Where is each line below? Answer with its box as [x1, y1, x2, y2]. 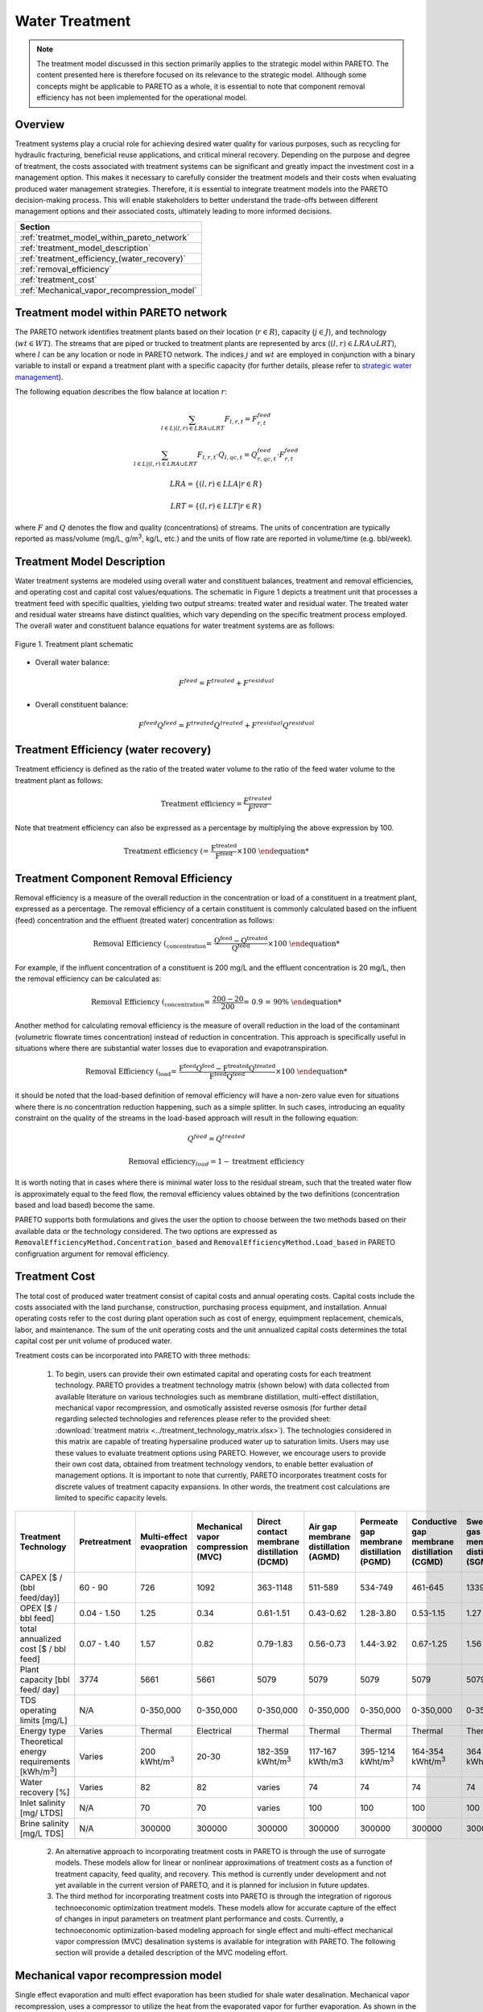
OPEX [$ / [19, 1602, 58, 1614]
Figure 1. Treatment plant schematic [14, 639, 134, 649]
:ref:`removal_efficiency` [19, 263, 112, 274]
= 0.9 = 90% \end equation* [242, 998, 342, 1006]
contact [257, 1526, 287, 1537]
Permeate [359, 1515, 398, 1527]
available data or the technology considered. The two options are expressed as [14, 1226, 278, 1235]
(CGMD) [411, 1556, 444, 1567]
